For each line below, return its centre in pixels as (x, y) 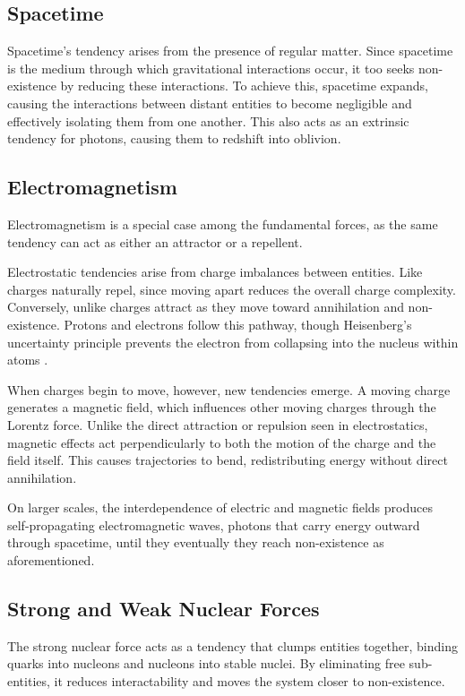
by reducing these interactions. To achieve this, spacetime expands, (244, 86)
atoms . (28, 360)
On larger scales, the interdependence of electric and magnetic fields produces (220, 507)
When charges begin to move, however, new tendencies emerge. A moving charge (229, 389)
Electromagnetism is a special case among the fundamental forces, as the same (223, 223)
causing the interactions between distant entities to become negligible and (210, 103)
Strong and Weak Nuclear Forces (164, 609)
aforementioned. (51, 560)
